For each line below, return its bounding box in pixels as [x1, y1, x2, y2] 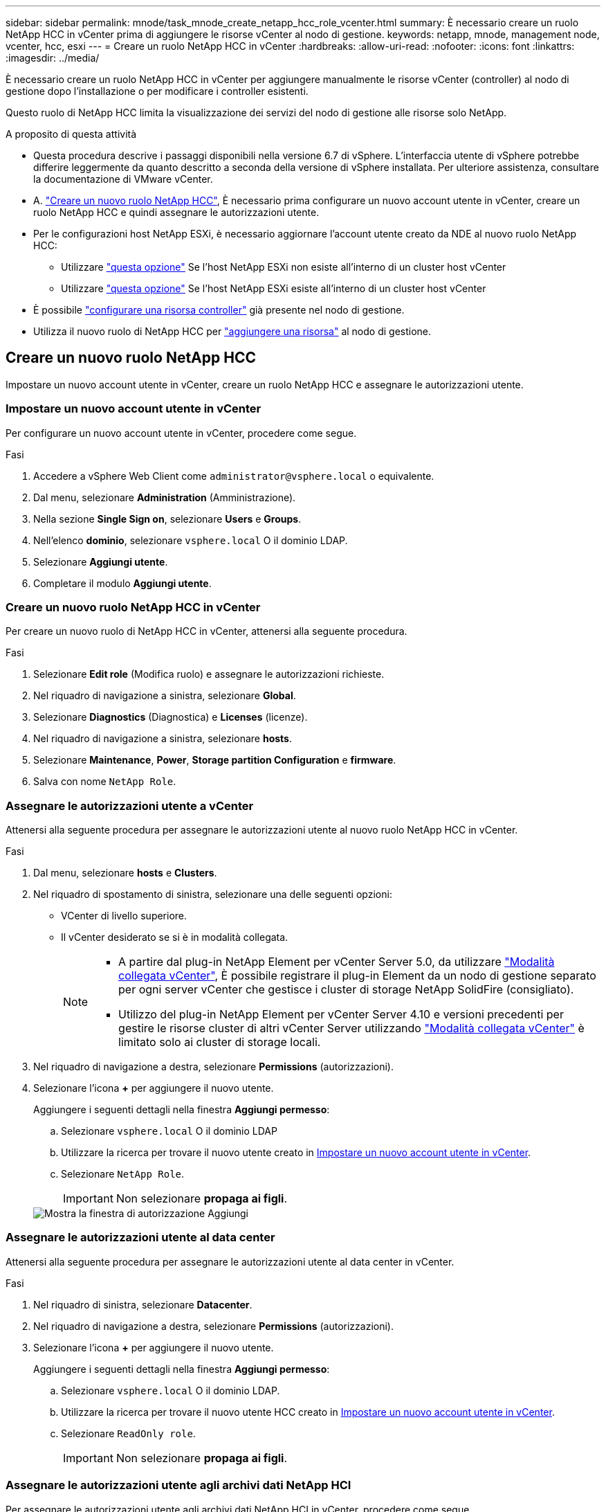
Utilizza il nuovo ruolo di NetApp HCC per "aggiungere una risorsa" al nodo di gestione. [33, 325, 432, 337]
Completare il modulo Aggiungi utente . [33, 577, 212, 589]
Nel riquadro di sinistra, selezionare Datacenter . [33, 1298, 252, 1311]
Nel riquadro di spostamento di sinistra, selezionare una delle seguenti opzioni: [33, 888, 392, 901]
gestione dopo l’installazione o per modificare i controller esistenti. [6, 85, 309, 97]
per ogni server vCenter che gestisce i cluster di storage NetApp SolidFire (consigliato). [118, 982, 574, 997]
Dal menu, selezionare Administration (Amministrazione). [33, 491, 296, 503]
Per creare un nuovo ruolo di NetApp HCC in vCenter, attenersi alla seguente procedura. [6, 625, 407, 638]
